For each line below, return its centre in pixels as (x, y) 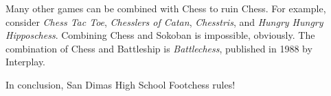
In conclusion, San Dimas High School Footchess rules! (121, 84)
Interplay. (26, 62)
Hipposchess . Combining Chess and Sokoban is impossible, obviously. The (160, 35)
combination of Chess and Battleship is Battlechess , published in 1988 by (159, 48)
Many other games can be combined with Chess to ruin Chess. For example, (166, 8)
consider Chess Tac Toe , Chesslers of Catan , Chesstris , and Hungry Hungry (164, 21)
